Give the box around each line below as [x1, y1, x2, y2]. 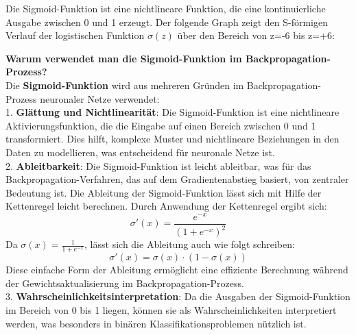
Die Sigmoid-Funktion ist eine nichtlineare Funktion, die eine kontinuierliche [5, 1, 326, 15]
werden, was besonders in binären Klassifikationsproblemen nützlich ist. [5, 316, 307, 330]
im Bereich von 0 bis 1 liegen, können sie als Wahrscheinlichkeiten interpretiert [5, 303, 337, 317]
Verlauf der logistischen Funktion [5, 28, 145, 42]
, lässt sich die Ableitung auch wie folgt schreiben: [84, 237, 295, 251]
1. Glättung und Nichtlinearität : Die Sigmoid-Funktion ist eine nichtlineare [5, 105, 340, 119]
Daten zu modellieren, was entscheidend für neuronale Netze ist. [5, 145, 275, 159]
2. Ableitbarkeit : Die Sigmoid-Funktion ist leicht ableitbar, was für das [5, 158, 311, 173]
